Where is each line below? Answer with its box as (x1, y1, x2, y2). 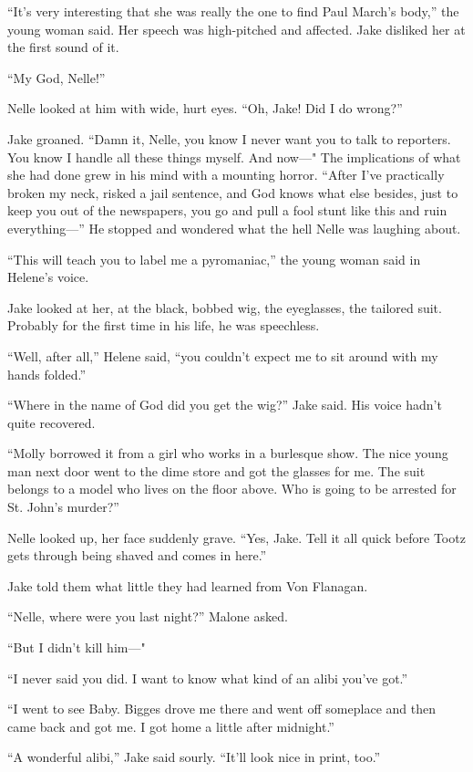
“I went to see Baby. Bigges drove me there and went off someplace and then (7, 699, 436, 718)
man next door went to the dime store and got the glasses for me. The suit (7, 461, 426, 480)
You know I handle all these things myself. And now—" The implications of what (7, 147, 461, 166)
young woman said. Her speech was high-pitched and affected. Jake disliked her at (7, 19, 466, 38)
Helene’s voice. (7, 267, 89, 287)
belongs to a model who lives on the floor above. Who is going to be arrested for (7, 479, 457, 498)
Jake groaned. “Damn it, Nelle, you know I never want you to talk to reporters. (7, 129, 451, 148)
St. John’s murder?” (7, 497, 119, 516)
